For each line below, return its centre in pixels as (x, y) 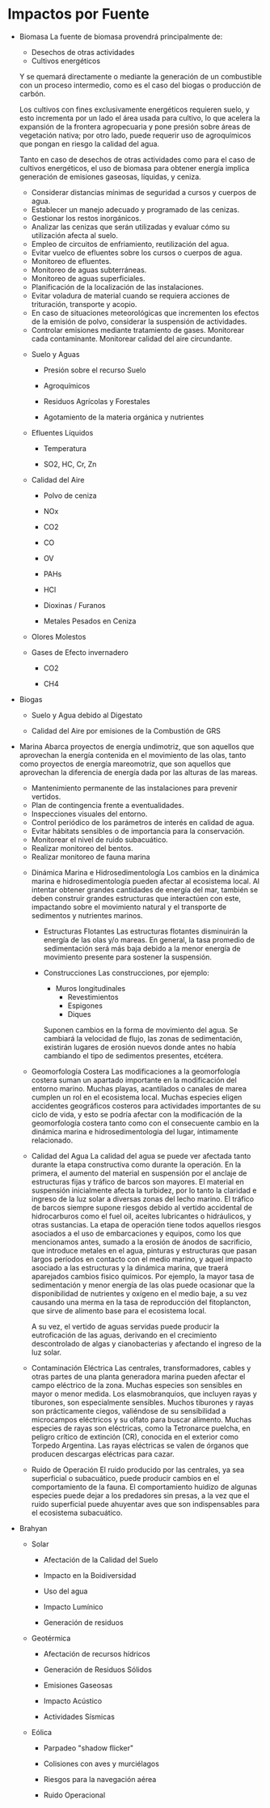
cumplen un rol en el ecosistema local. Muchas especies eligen (137, 1097)
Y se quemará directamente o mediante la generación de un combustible (140, 76)
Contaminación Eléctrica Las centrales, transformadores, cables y (141, 1368)
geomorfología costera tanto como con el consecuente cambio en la (145, 1123)
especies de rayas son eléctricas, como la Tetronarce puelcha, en (141, 1428)
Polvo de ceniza (70, 496)
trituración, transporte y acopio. (84, 304)
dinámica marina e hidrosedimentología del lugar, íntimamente (135, 1131)
